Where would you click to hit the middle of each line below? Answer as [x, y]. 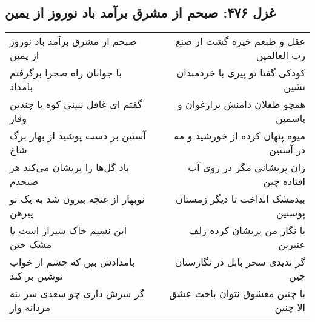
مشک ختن [31, 244]
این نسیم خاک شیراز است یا [68, 230]
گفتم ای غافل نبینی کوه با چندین [76, 104]
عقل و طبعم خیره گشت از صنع [240, 41]
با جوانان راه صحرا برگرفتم [66, 73]
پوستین [291, 213]
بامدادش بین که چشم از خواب [72, 262]
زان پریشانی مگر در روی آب [247, 167]
